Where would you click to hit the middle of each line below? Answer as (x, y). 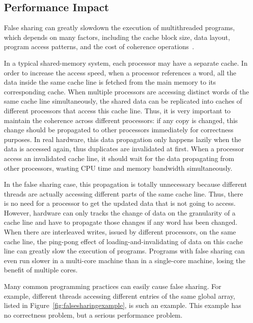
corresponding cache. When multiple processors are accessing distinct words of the (126, 91)
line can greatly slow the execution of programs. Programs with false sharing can (125, 251)
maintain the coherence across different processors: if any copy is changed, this (121, 120)
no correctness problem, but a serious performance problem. (93, 314)
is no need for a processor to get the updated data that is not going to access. (120, 203)
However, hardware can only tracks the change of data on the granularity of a (120, 212)
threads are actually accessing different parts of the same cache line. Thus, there (124, 193)
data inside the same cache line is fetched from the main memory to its (110, 82)
